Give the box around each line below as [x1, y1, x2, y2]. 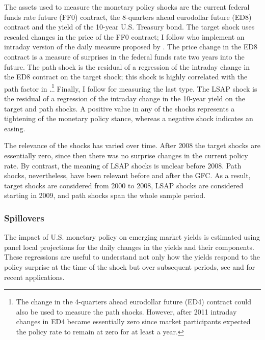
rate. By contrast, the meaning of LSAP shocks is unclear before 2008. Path [4, 160, 242, 171]
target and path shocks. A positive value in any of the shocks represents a [4, 103, 235, 114]
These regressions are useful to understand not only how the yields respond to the [4, 251, 260, 262]
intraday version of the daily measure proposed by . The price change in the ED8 [4, 41, 258, 52]
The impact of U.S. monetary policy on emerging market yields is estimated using [4, 232, 260, 242]
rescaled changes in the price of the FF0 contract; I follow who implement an [4, 31, 245, 42]
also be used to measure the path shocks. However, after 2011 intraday [16, 306, 237, 317]
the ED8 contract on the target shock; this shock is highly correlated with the [4, 71, 248, 82]
